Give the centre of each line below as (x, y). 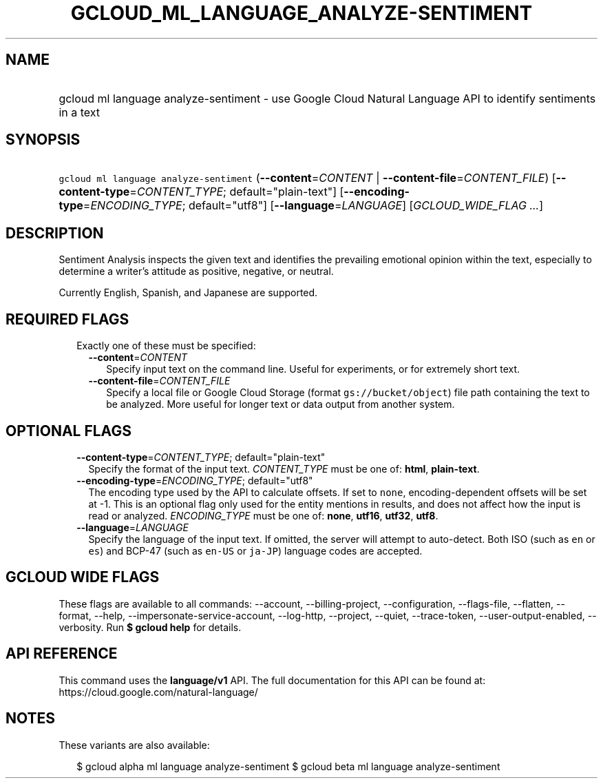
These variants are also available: (134, 745)
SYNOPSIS (43, 140)
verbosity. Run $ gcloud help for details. (150, 627)
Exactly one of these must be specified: (166, 346)
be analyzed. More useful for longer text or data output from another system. (281, 404)
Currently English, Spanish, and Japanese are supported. (188, 293)
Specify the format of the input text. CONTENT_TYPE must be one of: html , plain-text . (284, 468)
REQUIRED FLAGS (67, 319)
